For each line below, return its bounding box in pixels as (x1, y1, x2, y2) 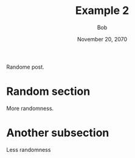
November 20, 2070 (77, 35, 128, 43)
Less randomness (6, 146, 51, 153)
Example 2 (75, 4, 130, 18)
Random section (6, 84, 91, 98)
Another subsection (6, 126, 109, 140)
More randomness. (6, 105, 54, 112)
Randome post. (6, 63, 44, 70)
